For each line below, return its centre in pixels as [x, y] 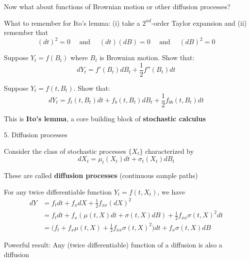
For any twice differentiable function [58, 191]
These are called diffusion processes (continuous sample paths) [101, 175]
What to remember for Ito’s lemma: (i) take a [72, 23]
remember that [26, 32]
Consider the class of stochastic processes [65, 151]
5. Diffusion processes [36, 135]
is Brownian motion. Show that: [147, 57]
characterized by [170, 151]
